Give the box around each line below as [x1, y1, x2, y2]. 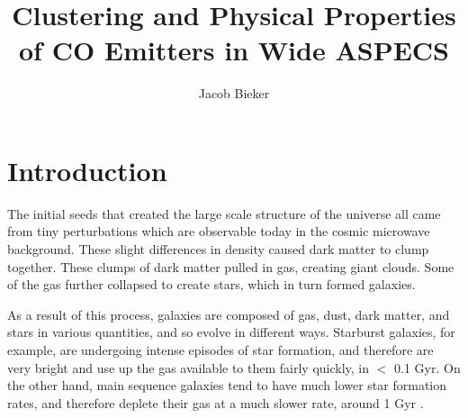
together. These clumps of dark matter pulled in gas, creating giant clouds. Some [7, 257, 454, 276]
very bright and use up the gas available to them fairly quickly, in [7, 358, 370, 377]
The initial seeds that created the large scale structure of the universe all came [7, 204, 441, 223]
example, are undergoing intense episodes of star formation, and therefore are [7, 341, 434, 359]
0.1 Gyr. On [394, 358, 461, 377]
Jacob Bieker [198, 84, 270, 103]
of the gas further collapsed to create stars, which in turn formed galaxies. [7, 275, 416, 294]
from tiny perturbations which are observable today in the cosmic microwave [7, 222, 430, 241]
